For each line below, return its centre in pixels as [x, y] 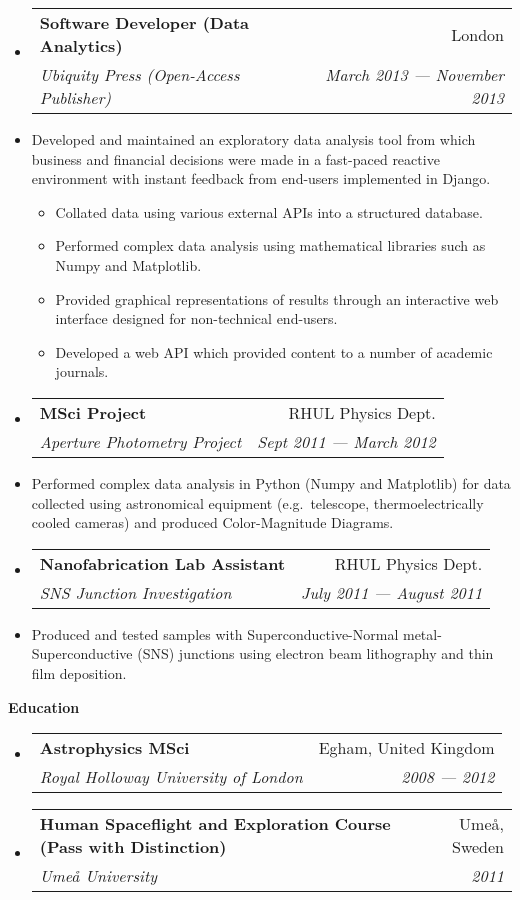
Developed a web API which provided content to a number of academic [274, 351]
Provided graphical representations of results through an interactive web [277, 298]
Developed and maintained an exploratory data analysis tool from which [253, 139]
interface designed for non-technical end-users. [196, 318]
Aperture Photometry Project [140, 441]
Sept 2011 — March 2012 [346, 441]
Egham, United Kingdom [406, 748]
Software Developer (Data [144, 22]
